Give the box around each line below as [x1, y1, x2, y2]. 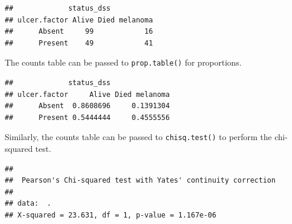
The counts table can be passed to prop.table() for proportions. [5, 56, 242, 69]
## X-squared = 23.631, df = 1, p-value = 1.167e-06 [5, 211, 216, 220]
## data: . [5, 199, 51, 208]
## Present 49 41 [5, 38, 153, 47]
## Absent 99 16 [5, 27, 153, 36]
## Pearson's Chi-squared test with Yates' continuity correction [5, 176, 276, 185]
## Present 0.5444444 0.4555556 [5, 113, 170, 122]
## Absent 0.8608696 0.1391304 [5, 102, 170, 111]
